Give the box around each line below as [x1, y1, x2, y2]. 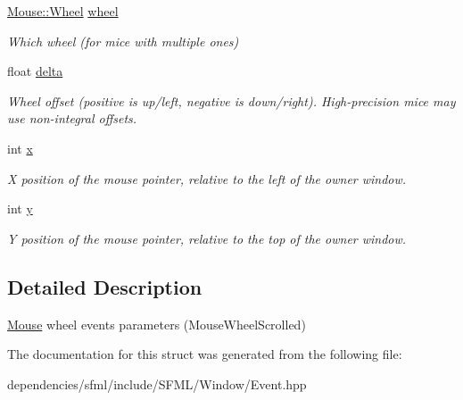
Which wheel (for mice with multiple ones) [7, 31, 239, 50]
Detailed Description [7, 272, 203, 300]
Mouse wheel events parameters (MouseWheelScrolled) [7, 314, 306, 333]
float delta [7, 62, 63, 80]
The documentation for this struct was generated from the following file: [7, 345, 402, 363]
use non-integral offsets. [7, 109, 137, 128]
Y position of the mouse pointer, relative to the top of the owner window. [7, 229, 407, 247]
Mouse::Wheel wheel [7, 2, 119, 20]
